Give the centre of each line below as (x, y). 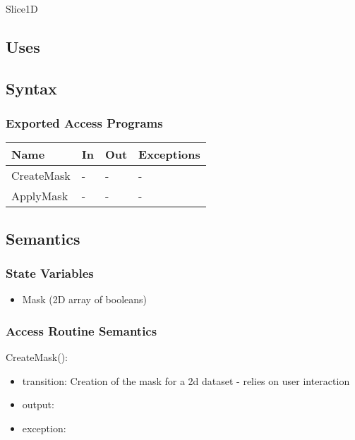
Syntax (31, 88)
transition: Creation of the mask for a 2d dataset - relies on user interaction (186, 380)
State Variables (50, 273)
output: (38, 404)
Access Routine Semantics (82, 330)
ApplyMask (40, 196)
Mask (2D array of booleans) (85, 299)
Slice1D (22, 8)
